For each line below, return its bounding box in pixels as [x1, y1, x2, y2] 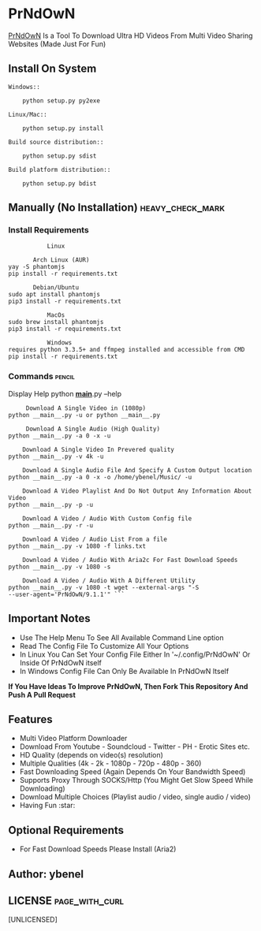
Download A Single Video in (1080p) [25, 404, 147, 412]
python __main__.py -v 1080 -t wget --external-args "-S [8, 583, 199, 591]
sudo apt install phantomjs [8, 291, 101, 299]
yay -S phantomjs [8, 263, 65, 271]
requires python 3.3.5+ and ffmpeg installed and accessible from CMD [8, 346, 245, 354]
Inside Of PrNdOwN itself [19, 657, 103, 667]
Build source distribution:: [8, 138, 104, 146]
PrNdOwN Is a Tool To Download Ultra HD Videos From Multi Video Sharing [8, 31, 254, 40]
